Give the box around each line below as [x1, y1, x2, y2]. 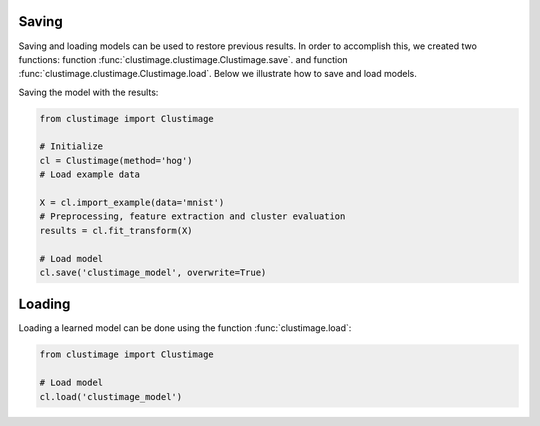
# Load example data [39, 169, 140, 180]
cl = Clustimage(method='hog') [39, 155, 194, 166]
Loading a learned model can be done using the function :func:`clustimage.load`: [18, 322, 352, 334]
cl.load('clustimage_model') [39, 391, 183, 402]
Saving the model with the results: [18, 86, 159, 98]
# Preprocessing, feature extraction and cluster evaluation [39, 211, 346, 222]
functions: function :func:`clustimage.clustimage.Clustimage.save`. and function [18, 53, 349, 65]
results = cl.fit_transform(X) [39, 225, 194, 236]
